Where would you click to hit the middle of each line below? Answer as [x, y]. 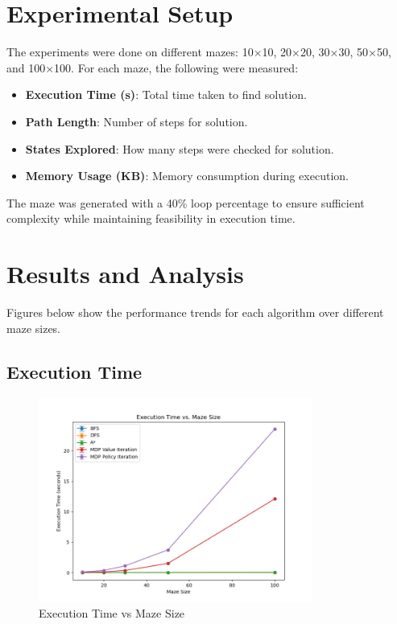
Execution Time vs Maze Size [112, 613]
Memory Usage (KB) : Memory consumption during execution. [187, 176]
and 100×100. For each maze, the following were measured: [153, 67]
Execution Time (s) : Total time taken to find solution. [166, 94]
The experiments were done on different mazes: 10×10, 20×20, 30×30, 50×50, [199, 52]
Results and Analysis [125, 274]
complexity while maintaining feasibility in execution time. [151, 218]
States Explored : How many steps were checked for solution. [180, 148]
